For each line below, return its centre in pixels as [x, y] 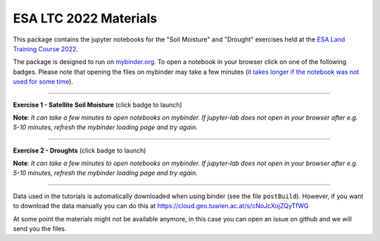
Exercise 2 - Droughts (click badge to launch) [80, 150]
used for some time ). [43, 82]
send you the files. [40, 229]
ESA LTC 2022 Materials [85, 18]
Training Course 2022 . [46, 48]
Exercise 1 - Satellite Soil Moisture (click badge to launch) [97, 105]
